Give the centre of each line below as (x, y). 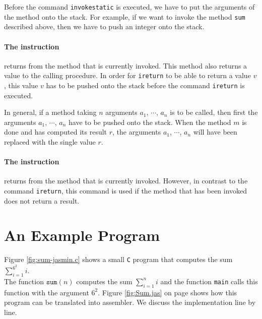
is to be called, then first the (214, 112)
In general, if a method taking (50, 112)
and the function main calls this (209, 281)
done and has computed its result (56, 132)
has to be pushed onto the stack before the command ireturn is (145, 85)
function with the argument (47, 292)
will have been (215, 132)
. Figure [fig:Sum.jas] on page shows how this (168, 292)
